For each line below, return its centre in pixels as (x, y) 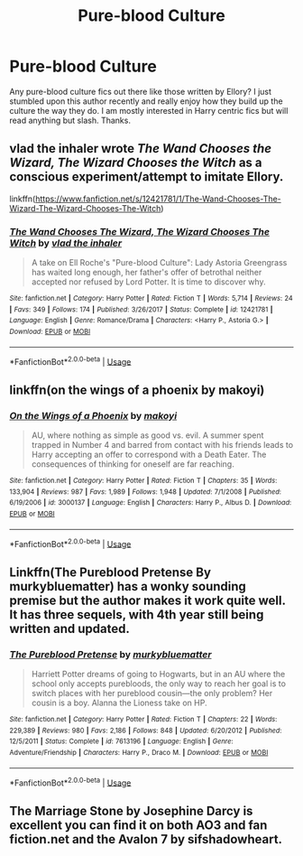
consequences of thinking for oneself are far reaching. (133, 464)
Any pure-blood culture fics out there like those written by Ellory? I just (141, 91)
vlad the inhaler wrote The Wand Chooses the (141, 149)
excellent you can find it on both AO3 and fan (138, 825)
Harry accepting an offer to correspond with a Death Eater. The (149, 455)
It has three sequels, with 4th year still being (137, 614)
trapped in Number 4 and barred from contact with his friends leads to (162, 445)
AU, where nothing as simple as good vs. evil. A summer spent (147, 435)
